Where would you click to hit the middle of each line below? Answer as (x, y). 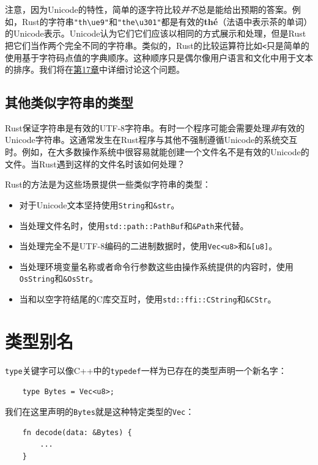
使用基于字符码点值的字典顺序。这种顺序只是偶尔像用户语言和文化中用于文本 (159, 57)
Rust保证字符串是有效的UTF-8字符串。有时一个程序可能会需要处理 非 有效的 (155, 127)
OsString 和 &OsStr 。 (59, 278)
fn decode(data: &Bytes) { (77, 432)
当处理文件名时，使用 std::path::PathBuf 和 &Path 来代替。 (134, 225)
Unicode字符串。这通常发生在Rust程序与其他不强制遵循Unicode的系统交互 (151, 140)
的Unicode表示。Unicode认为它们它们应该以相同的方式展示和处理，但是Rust (156, 33)
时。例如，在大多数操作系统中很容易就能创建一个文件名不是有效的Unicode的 (157, 152)
